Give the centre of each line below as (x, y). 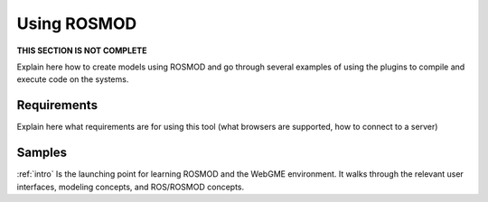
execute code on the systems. (73, 79)
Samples (42, 153)
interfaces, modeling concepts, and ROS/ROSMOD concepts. (131, 187)
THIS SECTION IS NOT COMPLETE (82, 50)
